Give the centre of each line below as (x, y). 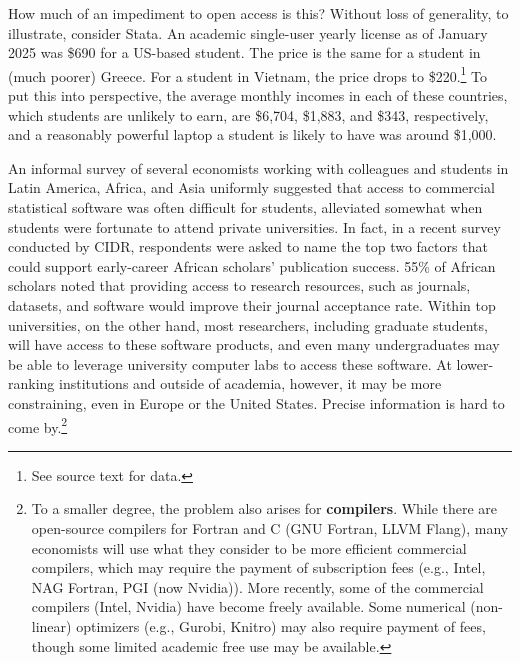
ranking (31, 383)
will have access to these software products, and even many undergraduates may (254, 344)
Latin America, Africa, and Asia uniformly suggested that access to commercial (251, 187)
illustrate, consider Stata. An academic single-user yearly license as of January (248, 32)
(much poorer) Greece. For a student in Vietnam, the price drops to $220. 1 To (248, 74)
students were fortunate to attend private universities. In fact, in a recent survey (254, 226)
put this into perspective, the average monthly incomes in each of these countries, (258, 95)
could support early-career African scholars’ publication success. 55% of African (252, 265)
